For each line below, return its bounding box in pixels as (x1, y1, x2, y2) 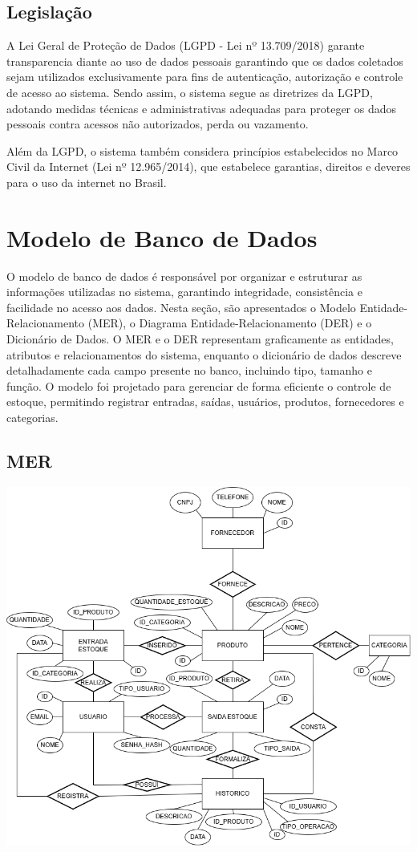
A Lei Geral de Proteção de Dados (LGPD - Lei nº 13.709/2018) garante (6, 37, 365, 54)
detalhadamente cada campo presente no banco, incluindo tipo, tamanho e (6, 362, 372, 379)
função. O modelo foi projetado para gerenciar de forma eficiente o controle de (6, 377, 391, 394)
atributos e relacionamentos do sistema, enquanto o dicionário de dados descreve (6, 346, 402, 363)
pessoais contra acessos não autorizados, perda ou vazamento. (6, 116, 309, 132)
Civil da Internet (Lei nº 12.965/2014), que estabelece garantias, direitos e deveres (6, 158, 411, 175)
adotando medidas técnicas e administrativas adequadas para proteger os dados (6, 99, 397, 116)
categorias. (6, 409, 59, 426)
